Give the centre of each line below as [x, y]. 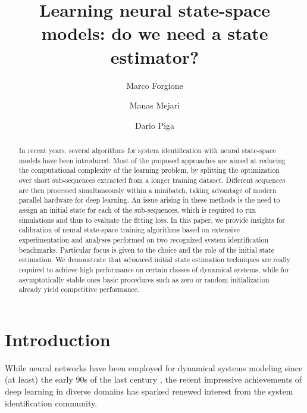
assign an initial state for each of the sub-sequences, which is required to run [137, 210]
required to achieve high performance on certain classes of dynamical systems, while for [154, 269]
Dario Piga [155, 125]
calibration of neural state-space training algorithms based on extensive [129, 230]
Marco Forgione [155, 85]
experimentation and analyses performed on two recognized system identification [144, 239]
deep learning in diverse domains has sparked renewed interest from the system [149, 391]
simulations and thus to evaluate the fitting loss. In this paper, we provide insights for [152, 220]
